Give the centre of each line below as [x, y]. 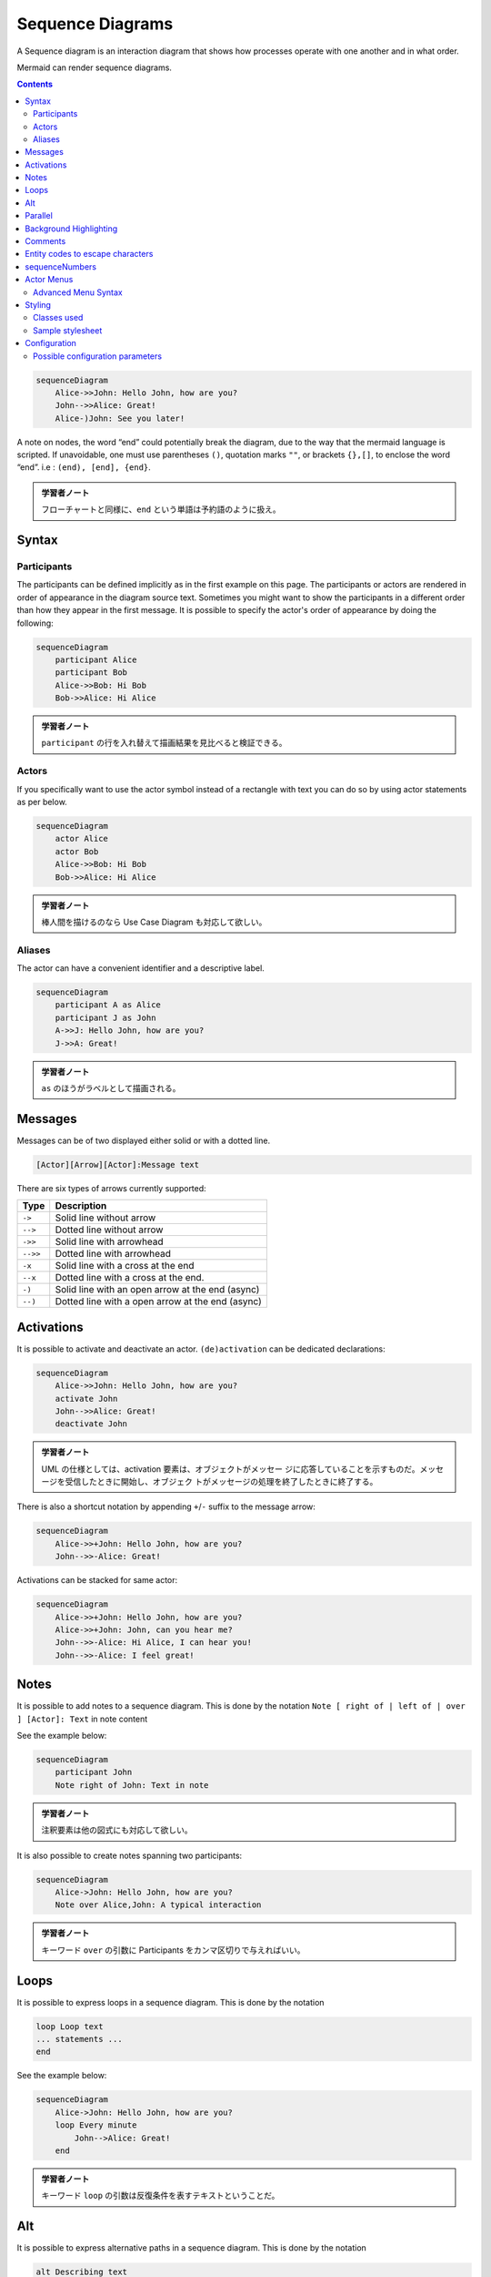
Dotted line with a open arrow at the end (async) [159, 1302]
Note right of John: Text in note [132, 1785]
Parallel [39, 216]
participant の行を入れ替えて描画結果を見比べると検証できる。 [164, 743]
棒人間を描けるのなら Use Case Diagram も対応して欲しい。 [154, 922]
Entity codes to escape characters [89, 254]
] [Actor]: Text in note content [82, 1719]
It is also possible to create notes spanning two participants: [130, 1855]
